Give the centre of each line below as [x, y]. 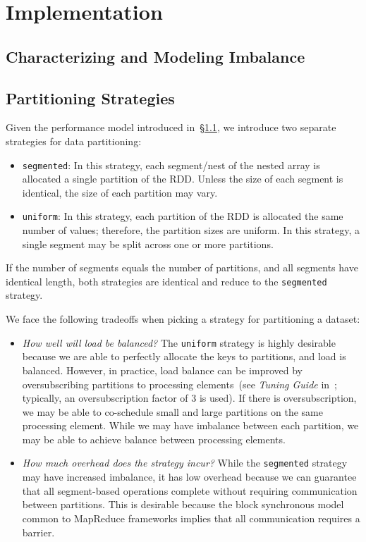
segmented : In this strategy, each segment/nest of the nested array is [171, 165]
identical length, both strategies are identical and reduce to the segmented [166, 281]
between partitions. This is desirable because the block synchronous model [183, 504]
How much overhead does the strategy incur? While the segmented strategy [185, 463]
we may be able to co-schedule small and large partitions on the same [172, 411]
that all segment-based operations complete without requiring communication [190, 490]
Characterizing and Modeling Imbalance [155, 56]
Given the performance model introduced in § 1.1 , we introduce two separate [171, 127]
